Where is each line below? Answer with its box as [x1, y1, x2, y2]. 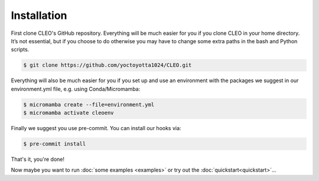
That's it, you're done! [11, 156, 65, 163]
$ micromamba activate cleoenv [23, 109, 115, 117]
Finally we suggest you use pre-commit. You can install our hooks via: [11, 125, 181, 132]
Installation [11, 9, 67, 22]
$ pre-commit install [23, 141, 86, 147]
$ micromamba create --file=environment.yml [23, 101, 155, 108]
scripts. [11, 46, 30, 53]
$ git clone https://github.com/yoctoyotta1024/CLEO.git [23, 62, 192, 69]
